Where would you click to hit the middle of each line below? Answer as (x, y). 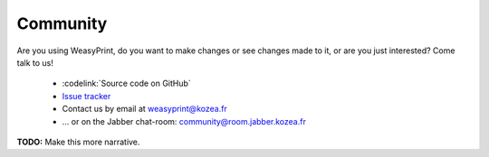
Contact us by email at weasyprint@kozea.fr (145, 109)
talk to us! (35, 62)
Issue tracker (86, 96)
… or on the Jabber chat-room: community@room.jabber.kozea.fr (184, 121)
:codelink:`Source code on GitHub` (127, 83)
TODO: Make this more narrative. (78, 142)
